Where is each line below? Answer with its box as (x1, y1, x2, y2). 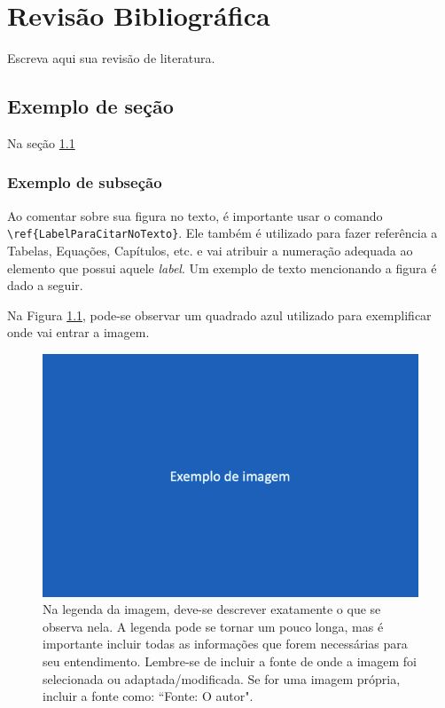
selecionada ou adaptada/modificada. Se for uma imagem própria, (43, 669, 401, 688)
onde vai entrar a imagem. (7, 323, 150, 342)
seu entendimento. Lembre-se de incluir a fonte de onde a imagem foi (43, 652, 417, 671)
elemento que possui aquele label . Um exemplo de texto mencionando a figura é (7, 258, 437, 277)
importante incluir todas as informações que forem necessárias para (43, 634, 408, 653)
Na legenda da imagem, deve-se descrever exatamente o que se (43, 600, 381, 618)
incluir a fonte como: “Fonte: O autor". (43, 687, 254, 705)
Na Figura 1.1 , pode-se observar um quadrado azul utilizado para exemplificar (7, 305, 432, 324)
